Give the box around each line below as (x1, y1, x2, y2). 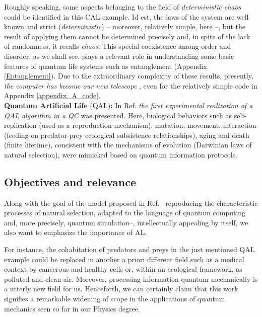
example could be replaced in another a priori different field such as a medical (4, 254, 244, 264)
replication (4, 120, 37, 130)
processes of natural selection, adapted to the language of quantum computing (4, 207, 246, 218)
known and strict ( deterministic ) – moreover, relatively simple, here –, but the (4, 21, 245, 32)
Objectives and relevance (4, 174, 136, 189)
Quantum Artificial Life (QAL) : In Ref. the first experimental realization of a (4, 100, 253, 110)
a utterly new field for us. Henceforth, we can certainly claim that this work (4, 283, 238, 294)
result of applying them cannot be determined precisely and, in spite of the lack (4, 31, 250, 41)
